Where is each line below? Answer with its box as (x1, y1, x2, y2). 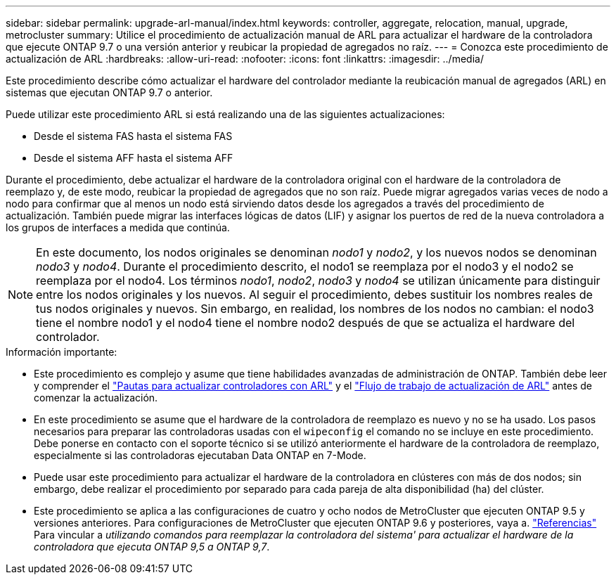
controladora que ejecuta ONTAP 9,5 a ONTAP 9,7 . (34, 541, 270, 553)
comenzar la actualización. (34, 392, 158, 404)
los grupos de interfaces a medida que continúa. (6, 221, 230, 233)
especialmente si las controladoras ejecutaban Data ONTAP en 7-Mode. (34, 449, 366, 461)
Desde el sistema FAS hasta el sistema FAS (34, 130, 233, 142)
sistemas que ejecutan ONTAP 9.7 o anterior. (6, 86, 213, 98)
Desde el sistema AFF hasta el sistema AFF (34, 152, 233, 164)
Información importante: (6, 346, 117, 358)
